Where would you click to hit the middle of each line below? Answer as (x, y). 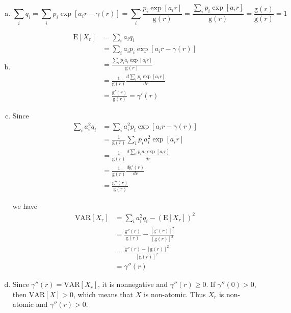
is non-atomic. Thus (175, 294)
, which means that (103, 294)
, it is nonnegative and (133, 284)
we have (25, 206)
